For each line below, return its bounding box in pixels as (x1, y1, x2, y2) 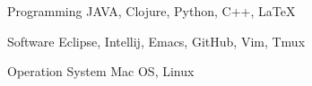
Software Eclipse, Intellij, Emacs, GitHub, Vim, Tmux (7, 31, 306, 50)
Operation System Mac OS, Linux (7, 62, 195, 81)
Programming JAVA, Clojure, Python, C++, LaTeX (7, 2, 296, 20)
